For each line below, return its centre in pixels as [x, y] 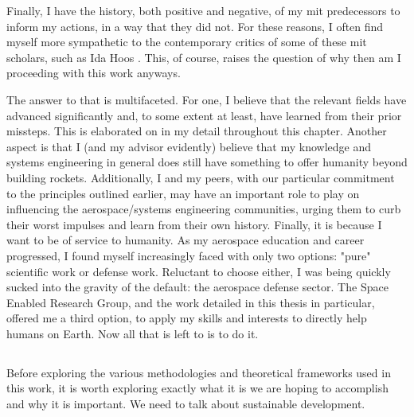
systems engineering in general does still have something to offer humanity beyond [207, 162]
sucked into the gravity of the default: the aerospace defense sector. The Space [197, 287]
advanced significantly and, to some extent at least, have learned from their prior [204, 115]
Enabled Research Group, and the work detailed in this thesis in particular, [191, 302]
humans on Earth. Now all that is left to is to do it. [133, 333]
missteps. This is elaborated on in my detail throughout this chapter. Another [197, 131]
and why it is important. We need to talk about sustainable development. [186, 404]
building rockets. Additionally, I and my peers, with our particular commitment [201, 177]
